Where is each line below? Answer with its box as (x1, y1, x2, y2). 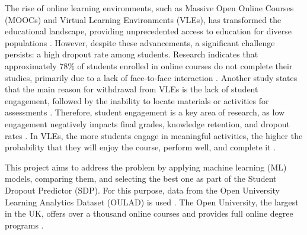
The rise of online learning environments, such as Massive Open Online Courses (5, 2, 294, 14)
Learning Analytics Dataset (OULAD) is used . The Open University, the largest (5, 195, 299, 208)
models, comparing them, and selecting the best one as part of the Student (5, 172, 277, 185)
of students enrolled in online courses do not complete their (77, 59, 293, 72)
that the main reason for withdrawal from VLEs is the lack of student (5, 83, 258, 95)
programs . (5, 218, 44, 231)
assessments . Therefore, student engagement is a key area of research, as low (5, 106, 285, 118)
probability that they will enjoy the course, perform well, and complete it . (5, 141, 276, 153)
